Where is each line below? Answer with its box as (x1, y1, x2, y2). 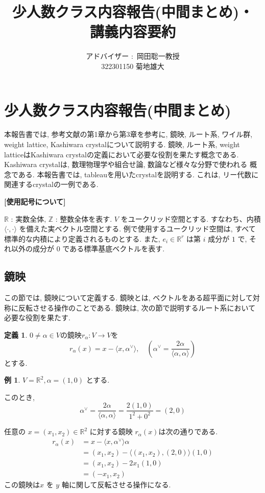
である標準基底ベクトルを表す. (62, 243, 165, 254)
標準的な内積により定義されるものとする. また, (4, 233, 160, 244)
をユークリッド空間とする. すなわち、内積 (121, 213, 261, 224)
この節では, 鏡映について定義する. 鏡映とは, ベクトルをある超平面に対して (4, 292, 253, 303)
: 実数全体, (11, 213, 46, 224)
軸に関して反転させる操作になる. (61, 479, 171, 490)
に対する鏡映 (89, 426, 133, 437)
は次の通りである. (158, 426, 218, 437)
